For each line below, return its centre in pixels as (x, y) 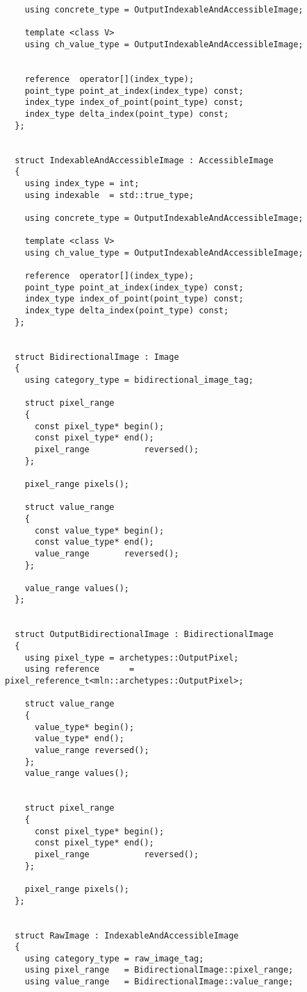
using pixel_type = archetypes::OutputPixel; (132, 658)
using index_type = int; (82, 183)
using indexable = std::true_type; (109, 195)
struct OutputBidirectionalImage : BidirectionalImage (144, 635)
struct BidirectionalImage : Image (97, 357)
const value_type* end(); (94, 542)
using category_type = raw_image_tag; (114, 958)
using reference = (80, 669)
